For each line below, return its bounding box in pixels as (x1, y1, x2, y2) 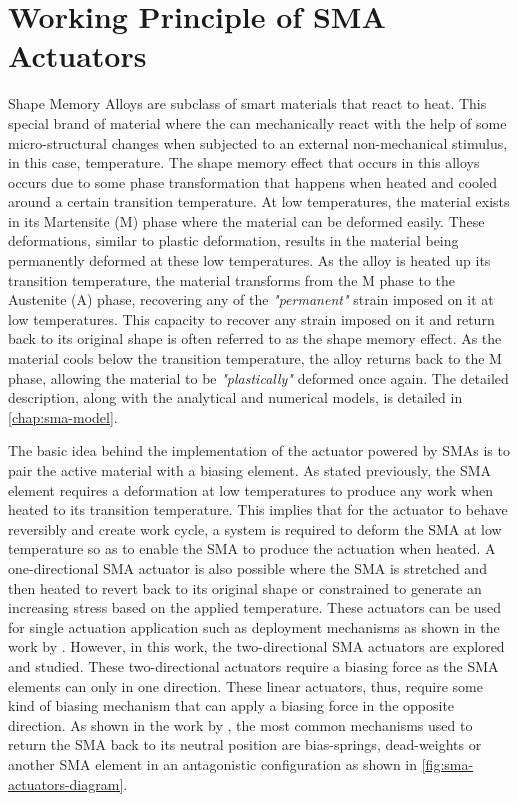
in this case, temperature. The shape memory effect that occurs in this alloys (8, 152, 480, 173)
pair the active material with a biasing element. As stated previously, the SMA (8, 460, 492, 480)
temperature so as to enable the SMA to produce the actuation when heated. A (8, 538, 496, 559)
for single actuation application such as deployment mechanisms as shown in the (8, 616, 500, 637)
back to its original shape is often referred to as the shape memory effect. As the (8, 328, 502, 349)
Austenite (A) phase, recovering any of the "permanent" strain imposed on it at (8, 289, 494, 310)
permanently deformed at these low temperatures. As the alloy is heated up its (8, 250, 491, 271)
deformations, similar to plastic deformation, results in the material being (8, 230, 459, 251)
